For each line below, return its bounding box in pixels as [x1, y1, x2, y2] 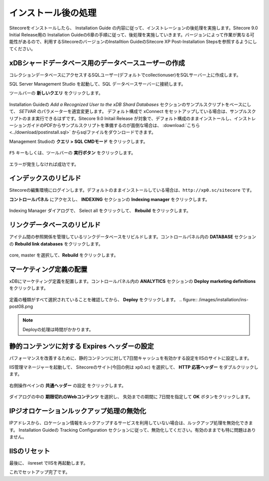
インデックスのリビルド [9, 174, 82, 183]
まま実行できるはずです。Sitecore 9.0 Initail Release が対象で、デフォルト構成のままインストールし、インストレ [26, 115, 256, 121]
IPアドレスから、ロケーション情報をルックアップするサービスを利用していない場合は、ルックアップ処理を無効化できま [9, 420, 253, 426]
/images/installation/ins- [198, 296, 249, 302]
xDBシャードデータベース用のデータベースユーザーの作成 [9, 59, 185, 67]
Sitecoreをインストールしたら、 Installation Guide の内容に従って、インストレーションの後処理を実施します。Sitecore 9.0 [9, 25, 259, 31]
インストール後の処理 [9, 7, 97, 18]
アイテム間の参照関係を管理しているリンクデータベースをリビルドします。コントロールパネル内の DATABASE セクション [9, 234, 257, 240]
